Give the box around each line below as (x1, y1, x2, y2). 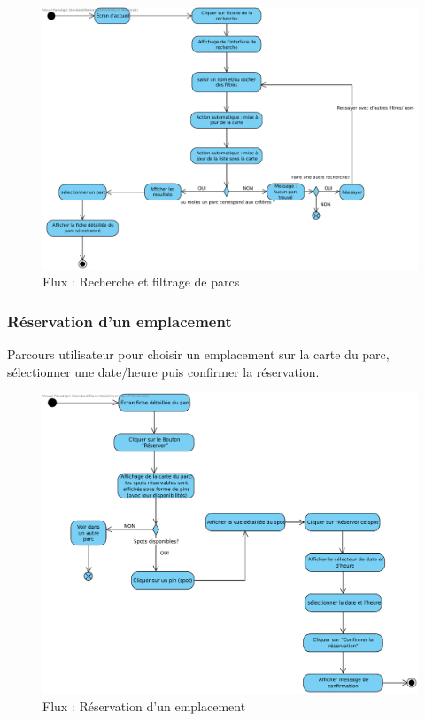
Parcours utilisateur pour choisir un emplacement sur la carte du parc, (7, 345, 390, 364)
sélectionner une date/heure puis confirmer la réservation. (7, 362, 320, 380)
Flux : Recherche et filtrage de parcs (42, 272, 240, 291)
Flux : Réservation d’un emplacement (42, 696, 246, 715)
